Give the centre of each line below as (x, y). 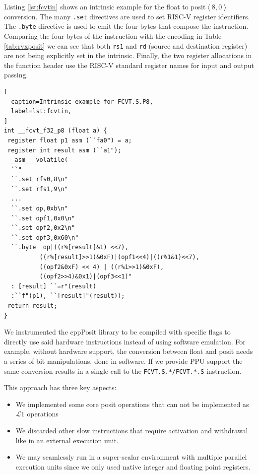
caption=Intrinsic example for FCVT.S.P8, (82, 102)
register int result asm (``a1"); (64, 150)
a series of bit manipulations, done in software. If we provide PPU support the (123, 361)
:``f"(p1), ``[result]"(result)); (68, 296)
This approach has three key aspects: (60, 387)
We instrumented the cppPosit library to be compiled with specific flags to (117, 332)
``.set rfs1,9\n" (39, 189)
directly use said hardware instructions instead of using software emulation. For (125, 341)
